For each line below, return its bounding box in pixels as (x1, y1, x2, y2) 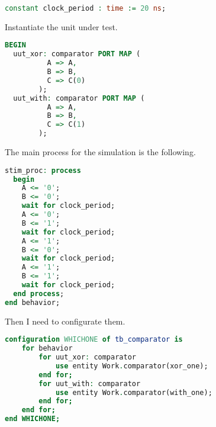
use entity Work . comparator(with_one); (55, 388, 212, 397)
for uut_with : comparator (38, 379, 141, 388)
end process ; (13, 289, 65, 298)
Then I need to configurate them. (5, 314, 125, 327)
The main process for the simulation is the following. (5, 146, 196, 158)
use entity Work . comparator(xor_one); (55, 361, 208, 370)
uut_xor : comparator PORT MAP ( (13, 50, 141, 59)
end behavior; (5, 298, 60, 307)
